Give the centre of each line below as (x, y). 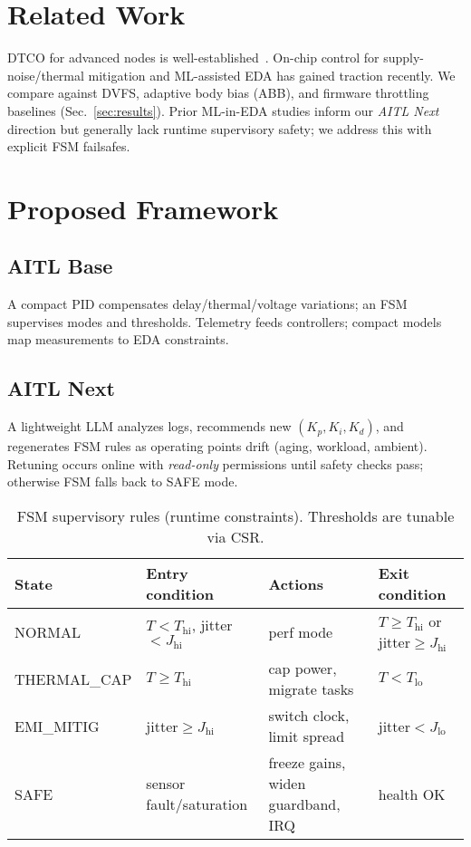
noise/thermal (46, 75)
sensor (166, 784)
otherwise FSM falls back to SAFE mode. (123, 481)
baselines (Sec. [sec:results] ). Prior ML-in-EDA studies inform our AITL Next (223, 110)
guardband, (304, 804)
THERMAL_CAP (73, 679)
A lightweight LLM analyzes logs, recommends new (149, 426)
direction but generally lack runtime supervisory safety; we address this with (220, 128)
